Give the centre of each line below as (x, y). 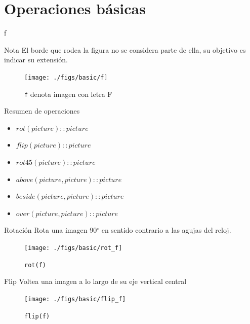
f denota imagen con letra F (68, 94)
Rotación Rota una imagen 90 (51, 230)
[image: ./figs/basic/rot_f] (73, 248)
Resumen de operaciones (42, 111)
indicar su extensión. (36, 60)
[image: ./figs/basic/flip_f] (75, 299)
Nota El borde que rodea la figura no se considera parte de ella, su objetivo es (125, 49)
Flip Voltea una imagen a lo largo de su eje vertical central (95, 281)
